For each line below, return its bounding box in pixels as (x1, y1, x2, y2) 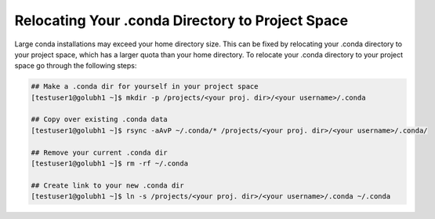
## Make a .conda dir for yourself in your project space (31, 82, 259, 91)
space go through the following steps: (14, 61, 137, 71)
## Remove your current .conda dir (31, 148, 168, 157)
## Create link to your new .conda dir (31, 181, 184, 190)
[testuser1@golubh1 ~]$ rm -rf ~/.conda (31, 159, 188, 168)
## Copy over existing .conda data (31, 115, 168, 124)
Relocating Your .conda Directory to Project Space (14, 12, 349, 29)
